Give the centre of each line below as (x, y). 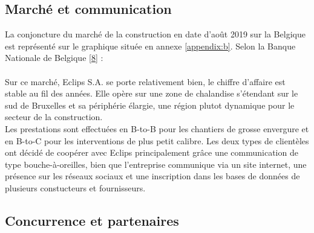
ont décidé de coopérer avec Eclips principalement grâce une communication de (152, 152)
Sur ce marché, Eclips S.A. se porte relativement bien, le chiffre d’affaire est (145, 81)
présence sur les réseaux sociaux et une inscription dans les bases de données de (152, 176)
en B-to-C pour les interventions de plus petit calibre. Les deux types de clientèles (157, 140)
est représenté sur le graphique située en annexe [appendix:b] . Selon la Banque (150, 46)
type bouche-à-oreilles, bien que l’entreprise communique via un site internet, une (156, 164)
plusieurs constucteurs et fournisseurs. (75, 187)
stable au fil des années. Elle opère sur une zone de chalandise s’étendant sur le (152, 93)
